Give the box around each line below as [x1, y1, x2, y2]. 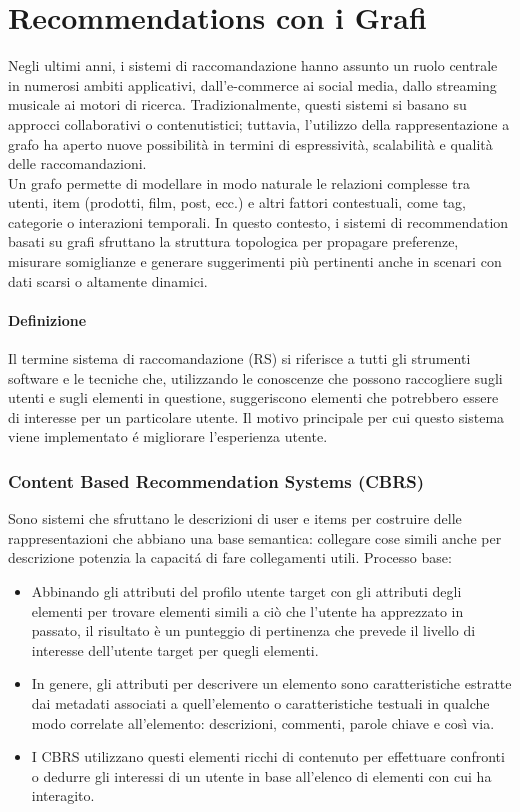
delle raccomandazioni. [8, 153, 147, 174]
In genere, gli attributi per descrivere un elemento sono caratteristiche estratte [31, 673, 512, 694]
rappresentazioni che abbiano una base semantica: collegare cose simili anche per [8, 527, 502, 548]
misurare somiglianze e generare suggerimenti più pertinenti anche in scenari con [8, 251, 502, 272]
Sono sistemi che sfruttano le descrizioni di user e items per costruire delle [8, 508, 462, 529]
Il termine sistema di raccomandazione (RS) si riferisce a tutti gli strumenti [8, 348, 471, 369]
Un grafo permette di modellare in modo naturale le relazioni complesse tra [8, 172, 470, 193]
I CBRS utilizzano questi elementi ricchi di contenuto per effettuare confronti [31, 746, 505, 767]
